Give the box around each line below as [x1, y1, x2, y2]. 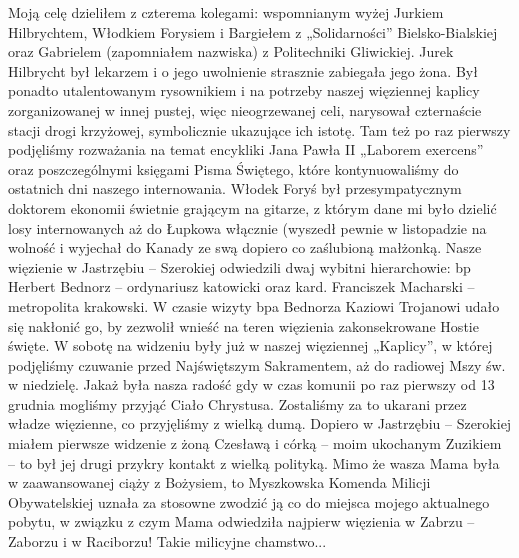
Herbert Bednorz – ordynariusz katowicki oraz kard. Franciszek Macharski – [8, 276, 475, 297]
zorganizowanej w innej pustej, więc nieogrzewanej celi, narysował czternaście [8, 99, 482, 120]
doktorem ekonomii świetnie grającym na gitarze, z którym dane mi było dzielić [8, 197, 497, 218]
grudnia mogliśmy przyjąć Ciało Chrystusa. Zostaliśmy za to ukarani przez [8, 393, 467, 414]
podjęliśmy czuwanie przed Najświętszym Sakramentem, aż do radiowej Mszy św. [8, 354, 506, 375]
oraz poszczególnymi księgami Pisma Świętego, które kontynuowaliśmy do [8, 158, 459, 179]
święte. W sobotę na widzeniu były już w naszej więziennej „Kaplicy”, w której [8, 335, 493, 356]
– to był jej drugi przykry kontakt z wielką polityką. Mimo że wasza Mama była [8, 452, 500, 473]
